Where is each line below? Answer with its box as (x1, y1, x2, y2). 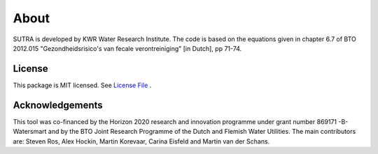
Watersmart (13, 128, 47, 136)
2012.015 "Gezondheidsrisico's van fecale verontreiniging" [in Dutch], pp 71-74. (13, 44, 242, 52)
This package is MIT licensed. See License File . (13, 81, 152, 89)
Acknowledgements (13, 99, 103, 111)
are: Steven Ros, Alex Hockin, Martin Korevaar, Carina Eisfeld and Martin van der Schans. (13, 137, 270, 146)
